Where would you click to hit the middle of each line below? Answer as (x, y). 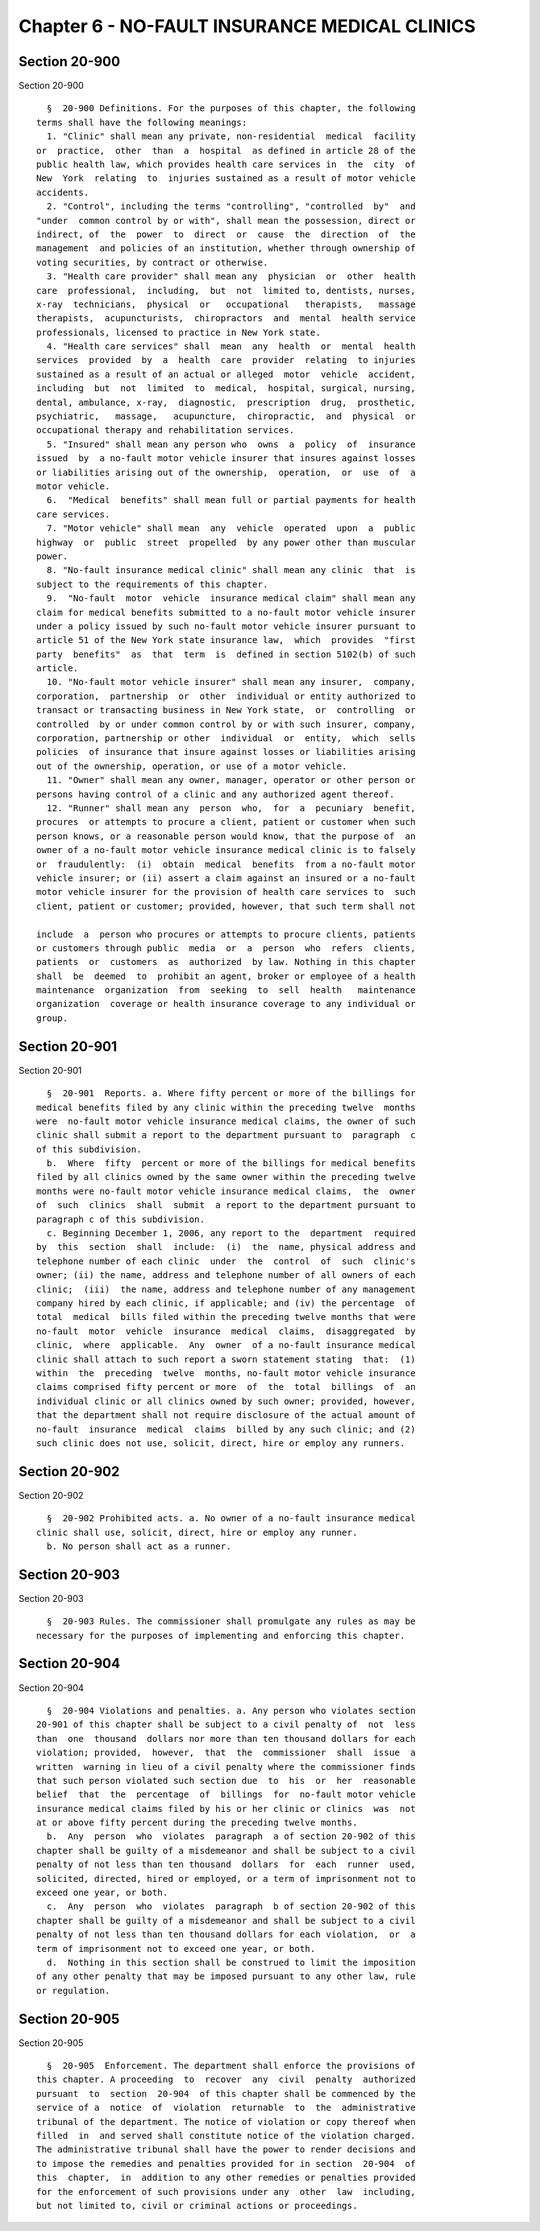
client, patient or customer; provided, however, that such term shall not (226, 906)
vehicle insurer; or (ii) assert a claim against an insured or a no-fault (226, 878)
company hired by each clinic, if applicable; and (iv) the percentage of (226, 1303)
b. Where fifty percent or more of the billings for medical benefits (231, 1163)
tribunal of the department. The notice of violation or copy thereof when (226, 2121)
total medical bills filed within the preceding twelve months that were (226, 1317)
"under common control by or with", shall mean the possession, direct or (226, 220)
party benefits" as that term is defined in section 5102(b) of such (226, 654)
